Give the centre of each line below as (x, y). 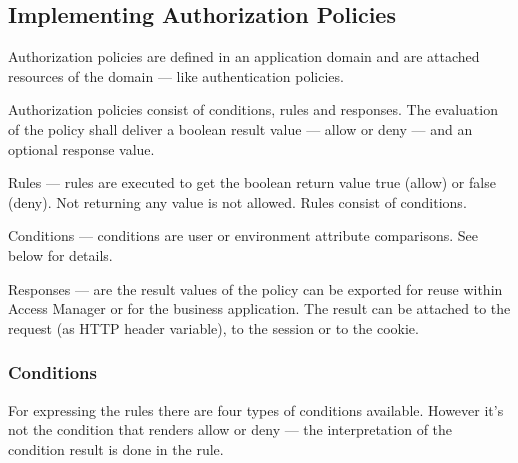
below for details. (60, 254)
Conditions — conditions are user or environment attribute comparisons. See (243, 235)
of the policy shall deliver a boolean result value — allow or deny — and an (240, 128)
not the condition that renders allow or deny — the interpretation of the (230, 429)
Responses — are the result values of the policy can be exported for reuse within (255, 288)
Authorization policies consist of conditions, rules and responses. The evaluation (253, 109)
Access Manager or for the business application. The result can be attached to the (259, 308)
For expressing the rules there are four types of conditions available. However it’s (256, 409)
